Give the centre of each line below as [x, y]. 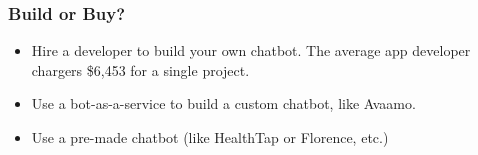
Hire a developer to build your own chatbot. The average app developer [251, 50]
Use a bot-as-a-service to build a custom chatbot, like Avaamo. [223, 103]
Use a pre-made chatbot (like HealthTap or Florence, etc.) [210, 137]
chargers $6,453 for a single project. [140, 69]
